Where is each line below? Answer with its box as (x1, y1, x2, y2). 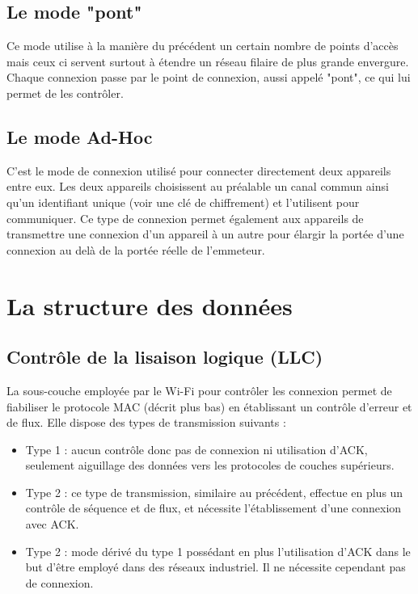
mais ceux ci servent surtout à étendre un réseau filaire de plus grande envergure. (6, 53, 409, 70)
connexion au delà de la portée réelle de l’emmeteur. (6, 241, 265, 258)
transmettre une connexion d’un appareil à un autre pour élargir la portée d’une (6, 225, 404, 242)
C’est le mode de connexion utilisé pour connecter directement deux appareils (6, 162, 391, 179)
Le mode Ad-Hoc (6, 124, 153, 149)
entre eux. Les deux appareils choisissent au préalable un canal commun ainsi (6, 178, 389, 195)
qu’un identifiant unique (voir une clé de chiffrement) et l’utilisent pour (6, 193, 360, 210)
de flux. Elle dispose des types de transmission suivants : (6, 414, 286, 431)
